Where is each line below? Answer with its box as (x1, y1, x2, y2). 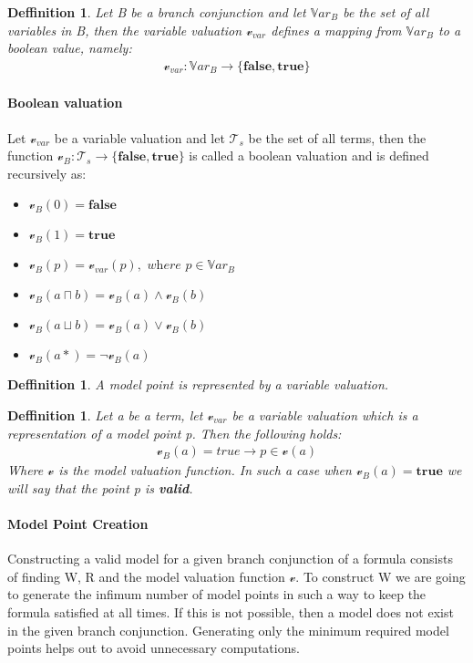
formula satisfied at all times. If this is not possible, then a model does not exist (7, 602, 454, 621)
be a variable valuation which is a (231, 405, 418, 424)
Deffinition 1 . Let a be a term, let (7, 405, 203, 424)
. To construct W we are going (295, 566, 466, 585)
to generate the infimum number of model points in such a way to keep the (7, 585, 427, 604)
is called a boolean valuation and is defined (189, 146, 429, 165)
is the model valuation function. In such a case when (58, 461, 352, 480)
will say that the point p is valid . (7, 478, 193, 497)
